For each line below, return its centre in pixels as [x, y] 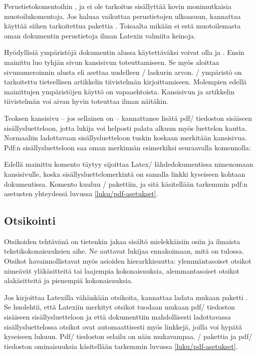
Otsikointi [30, 220]
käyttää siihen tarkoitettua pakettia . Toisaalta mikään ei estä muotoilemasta [122, 26]
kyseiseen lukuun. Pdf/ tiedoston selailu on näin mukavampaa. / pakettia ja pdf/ [128, 336]
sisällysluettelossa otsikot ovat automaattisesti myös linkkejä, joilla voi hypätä [123, 326]
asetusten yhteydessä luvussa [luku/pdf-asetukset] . [81, 193]
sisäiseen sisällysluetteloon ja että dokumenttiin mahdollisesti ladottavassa [118, 317]
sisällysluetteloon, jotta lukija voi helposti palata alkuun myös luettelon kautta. [126, 128]
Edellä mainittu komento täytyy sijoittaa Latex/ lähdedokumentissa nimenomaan [129, 164]
